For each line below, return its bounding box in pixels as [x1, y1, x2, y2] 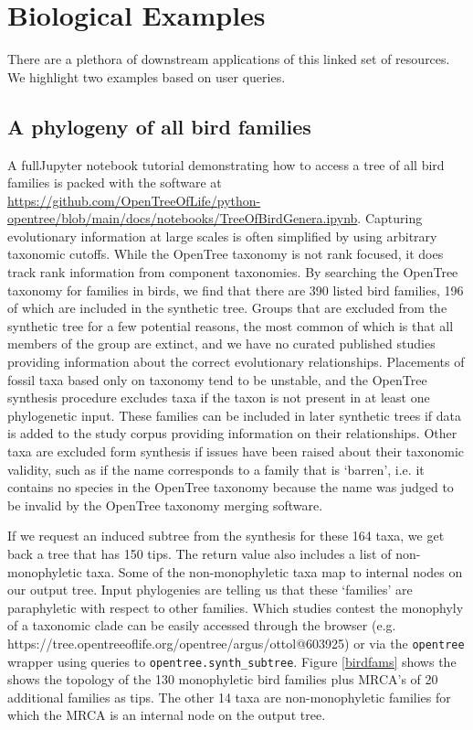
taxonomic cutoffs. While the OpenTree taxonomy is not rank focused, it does [7, 244, 444, 263]
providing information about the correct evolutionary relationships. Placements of [7, 352, 465, 371]
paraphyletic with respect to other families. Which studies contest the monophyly [7, 597, 464, 617]
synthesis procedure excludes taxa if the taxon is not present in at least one [7, 388, 430, 407]
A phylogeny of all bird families [7, 112, 311, 140]
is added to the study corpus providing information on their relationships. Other [7, 424, 457, 443]
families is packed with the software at [7, 173, 222, 192]
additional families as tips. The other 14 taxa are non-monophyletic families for [7, 687, 451, 706]
